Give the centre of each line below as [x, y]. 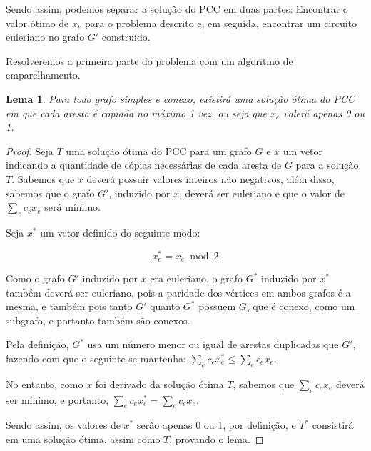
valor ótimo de [37, 23]
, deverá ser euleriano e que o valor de [261, 193]
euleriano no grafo [45, 37]
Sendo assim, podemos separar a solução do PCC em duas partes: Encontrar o [177, 9]
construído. [126, 37]
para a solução [327, 165]
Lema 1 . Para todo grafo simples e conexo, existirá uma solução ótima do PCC [180, 98]
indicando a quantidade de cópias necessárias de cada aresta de [144, 165]
